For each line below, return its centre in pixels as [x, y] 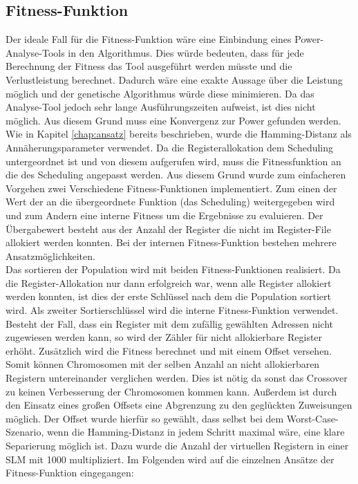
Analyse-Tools [35, 52]
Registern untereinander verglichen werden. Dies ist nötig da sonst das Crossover [177, 378]
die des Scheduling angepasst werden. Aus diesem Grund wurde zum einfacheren [176, 175]
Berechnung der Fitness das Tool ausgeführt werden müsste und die [149, 66]
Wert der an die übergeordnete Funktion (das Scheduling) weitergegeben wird [170, 202]
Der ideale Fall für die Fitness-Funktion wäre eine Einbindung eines [149, 39]
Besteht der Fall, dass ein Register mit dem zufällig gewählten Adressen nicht [169, 323]
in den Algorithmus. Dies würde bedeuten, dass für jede [186, 52]
